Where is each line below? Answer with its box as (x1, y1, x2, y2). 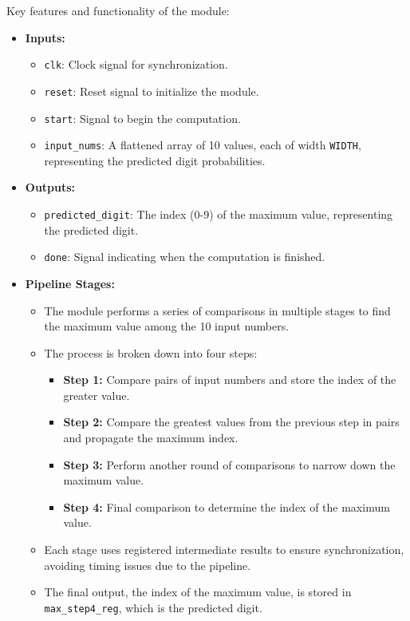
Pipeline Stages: (25, 275, 115, 291)
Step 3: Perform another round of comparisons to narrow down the (63, 456, 396, 473)
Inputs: (25, 29, 65, 45)
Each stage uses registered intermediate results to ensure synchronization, (44, 541, 404, 558)
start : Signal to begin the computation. (44, 109, 241, 126)
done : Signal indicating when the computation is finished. (44, 248, 325, 265)
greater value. (63, 386, 130, 403)
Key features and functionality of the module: (6, 2, 230, 18)
